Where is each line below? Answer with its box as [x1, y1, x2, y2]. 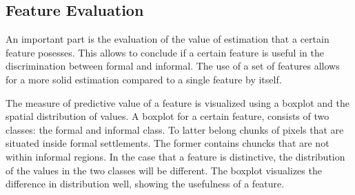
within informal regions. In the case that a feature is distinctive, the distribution [6, 149, 345, 163]
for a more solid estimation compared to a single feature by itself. [6, 72, 282, 86]
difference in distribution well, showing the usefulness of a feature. [6, 176, 285, 191]
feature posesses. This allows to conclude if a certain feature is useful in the [6, 45, 324, 59]
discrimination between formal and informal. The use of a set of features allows [6, 59, 340, 73]
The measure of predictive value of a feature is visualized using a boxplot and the [6, 95, 349, 110]
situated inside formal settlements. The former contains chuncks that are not [6, 136, 329, 150]
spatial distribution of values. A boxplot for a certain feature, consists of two [6, 109, 329, 123]
